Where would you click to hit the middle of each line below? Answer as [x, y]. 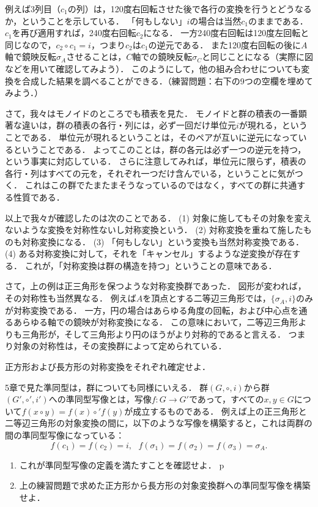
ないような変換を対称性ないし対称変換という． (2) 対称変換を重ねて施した [154, 230]
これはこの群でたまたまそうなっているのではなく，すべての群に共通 [161, 185]
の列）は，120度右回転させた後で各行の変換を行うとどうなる [190, 9]
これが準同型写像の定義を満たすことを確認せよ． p [122, 464]
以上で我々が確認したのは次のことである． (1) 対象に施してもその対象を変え [158, 217]
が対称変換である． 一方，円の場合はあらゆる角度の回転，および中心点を [152, 310]
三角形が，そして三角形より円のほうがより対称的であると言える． [153, 334]
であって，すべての [226, 399]
